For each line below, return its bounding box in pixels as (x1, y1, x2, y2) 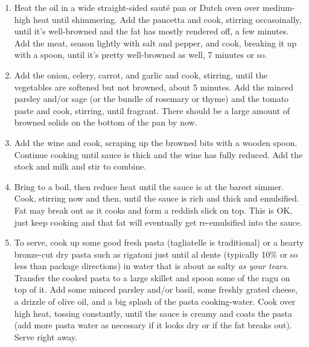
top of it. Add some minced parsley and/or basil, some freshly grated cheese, (14, 283, 298, 296)
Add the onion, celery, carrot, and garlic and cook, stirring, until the (14, 68, 267, 81)
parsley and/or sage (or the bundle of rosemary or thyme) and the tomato (14, 92, 289, 105)
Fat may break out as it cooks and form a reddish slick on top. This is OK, (14, 203, 293, 216)
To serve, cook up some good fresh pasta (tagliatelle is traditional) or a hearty (14, 236, 304, 249)
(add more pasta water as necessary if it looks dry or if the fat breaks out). (14, 319, 292, 331)
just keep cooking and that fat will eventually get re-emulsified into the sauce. (14, 215, 302, 228)
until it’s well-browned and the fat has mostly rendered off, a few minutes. (14, 25, 289, 37)
